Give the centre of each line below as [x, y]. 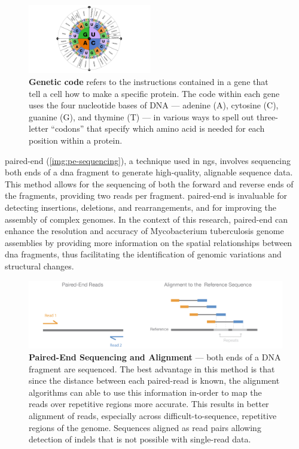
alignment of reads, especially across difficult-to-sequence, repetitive [153, 415]
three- [267, 116]
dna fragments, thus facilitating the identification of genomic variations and [143, 254]
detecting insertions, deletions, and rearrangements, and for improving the [141, 207]
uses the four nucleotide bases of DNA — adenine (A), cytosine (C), [154, 105]
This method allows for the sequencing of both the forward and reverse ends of [149, 183]
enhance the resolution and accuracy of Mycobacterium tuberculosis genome [144, 231]
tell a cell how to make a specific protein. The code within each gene [154, 93]
